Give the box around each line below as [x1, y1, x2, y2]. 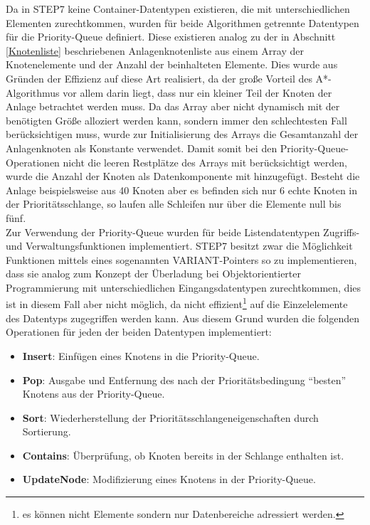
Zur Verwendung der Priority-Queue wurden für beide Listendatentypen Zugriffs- [6, 224, 360, 239]
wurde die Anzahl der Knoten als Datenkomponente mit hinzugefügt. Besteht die [6, 169, 360, 184]
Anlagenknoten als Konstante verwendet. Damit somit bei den [6, 140, 277, 155]
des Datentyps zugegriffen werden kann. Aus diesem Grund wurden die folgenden [6, 310, 359, 325]
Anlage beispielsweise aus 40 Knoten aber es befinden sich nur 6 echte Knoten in [6, 182, 358, 197]
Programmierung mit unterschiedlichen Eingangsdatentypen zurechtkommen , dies [6, 280, 361, 295]
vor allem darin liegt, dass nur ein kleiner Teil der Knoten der [63, 85, 332, 100]
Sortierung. [22, 424, 71, 439]
